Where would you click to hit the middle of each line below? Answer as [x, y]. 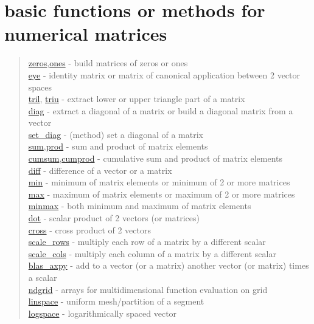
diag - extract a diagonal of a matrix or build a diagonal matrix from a [161, 110]
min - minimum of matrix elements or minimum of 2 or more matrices [159, 182]
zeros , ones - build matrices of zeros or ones [108, 63]
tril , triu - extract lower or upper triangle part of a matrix [137, 99]
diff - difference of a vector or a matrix [100, 170]
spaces [40, 87]
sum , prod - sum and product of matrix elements [118, 146]
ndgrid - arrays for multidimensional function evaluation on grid [148, 289]
